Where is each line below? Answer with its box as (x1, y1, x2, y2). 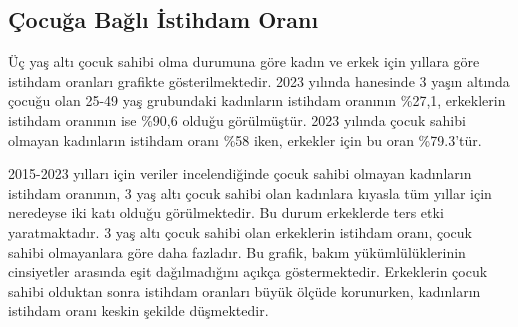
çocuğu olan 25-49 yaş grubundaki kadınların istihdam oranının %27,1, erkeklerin (8, 90, 506, 111)
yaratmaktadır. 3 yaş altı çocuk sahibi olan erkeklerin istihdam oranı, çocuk (8, 221, 473, 242)
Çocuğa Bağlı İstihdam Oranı (8, 4, 319, 35)
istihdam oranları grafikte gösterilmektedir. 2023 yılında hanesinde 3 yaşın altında (8, 70, 510, 91)
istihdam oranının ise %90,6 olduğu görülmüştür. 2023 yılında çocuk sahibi (8, 109, 466, 130)
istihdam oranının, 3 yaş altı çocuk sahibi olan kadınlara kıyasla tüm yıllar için (8, 182, 492, 203)
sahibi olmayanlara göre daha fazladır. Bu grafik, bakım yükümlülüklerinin (8, 241, 466, 262)
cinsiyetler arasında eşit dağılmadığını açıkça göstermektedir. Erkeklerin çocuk (8, 261, 488, 282)
